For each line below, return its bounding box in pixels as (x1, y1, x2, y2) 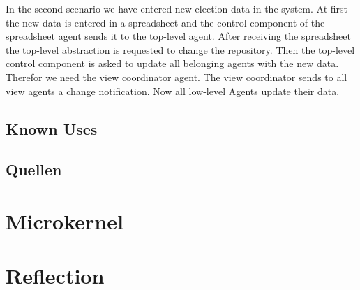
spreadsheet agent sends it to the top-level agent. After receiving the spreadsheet (6, 29, 351, 43)
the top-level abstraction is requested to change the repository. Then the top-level (6, 42, 355, 57)
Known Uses (6, 117, 98, 139)
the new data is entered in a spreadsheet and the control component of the (6, 15, 325, 29)
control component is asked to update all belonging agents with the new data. (6, 56, 339, 71)
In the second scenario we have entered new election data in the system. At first (6, 1, 348, 15)
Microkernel (6, 206, 123, 235)
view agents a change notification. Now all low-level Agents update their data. (6, 83, 340, 98)
